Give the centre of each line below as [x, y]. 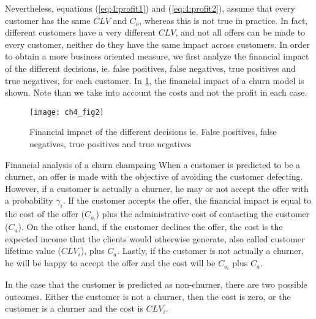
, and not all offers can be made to [240, 32]
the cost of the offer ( [45, 214]
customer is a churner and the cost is [74, 308]
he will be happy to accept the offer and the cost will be [110, 263]
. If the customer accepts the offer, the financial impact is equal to [187, 200]
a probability [29, 200]
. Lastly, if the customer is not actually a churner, [210, 251]
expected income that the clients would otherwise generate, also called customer [155, 238]
